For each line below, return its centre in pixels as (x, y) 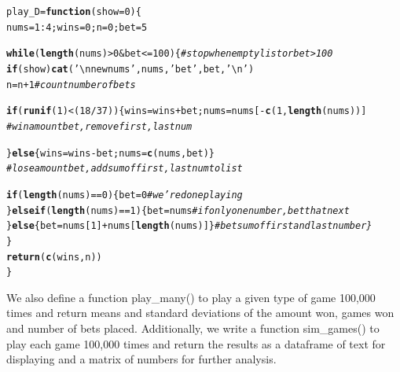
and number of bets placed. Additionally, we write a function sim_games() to (193, 328)
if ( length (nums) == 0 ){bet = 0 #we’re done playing (125, 195)
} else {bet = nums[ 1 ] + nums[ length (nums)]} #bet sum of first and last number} (189, 226)
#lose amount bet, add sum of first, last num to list (125, 169)
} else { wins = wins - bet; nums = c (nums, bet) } (110, 153)
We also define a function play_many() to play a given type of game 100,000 (191, 297)
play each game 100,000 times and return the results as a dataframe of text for (196, 343)
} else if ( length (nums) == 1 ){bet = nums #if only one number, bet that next (178, 210)
